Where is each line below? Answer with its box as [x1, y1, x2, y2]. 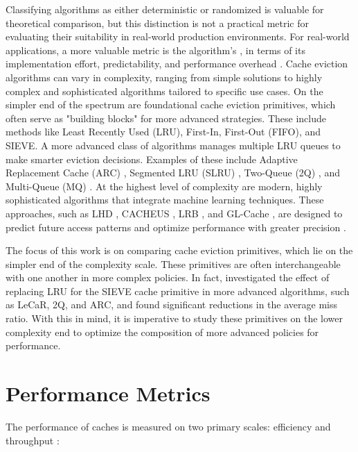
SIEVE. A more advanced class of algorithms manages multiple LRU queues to [6, 137, 341, 152]
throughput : [6, 433, 60, 447]
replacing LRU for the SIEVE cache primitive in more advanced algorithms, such [6, 283, 350, 298]
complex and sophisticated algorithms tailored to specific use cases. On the [6, 83, 323, 98]
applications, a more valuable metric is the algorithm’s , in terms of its [6, 42, 305, 57]
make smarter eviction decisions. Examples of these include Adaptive [6, 151, 298, 166]
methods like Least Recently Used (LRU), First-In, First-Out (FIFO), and [6, 124, 321, 139]
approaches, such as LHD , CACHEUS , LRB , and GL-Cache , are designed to [6, 206, 343, 220]
